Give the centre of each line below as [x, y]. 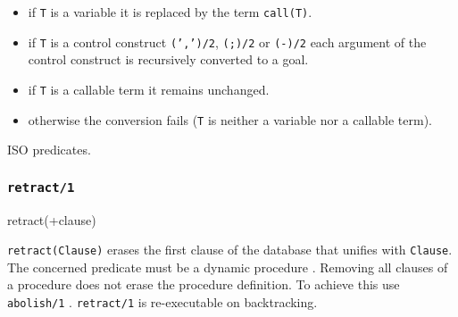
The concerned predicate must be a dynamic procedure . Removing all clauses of [228, 267]
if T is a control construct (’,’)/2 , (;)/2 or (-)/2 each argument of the [227, 42]
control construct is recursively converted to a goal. [168, 59]
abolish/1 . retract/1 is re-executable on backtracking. [162, 302]
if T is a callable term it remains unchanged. [149, 89]
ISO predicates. [49, 150]
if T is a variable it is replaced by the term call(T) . [170, 12]
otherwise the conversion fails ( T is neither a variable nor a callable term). [230, 119]
